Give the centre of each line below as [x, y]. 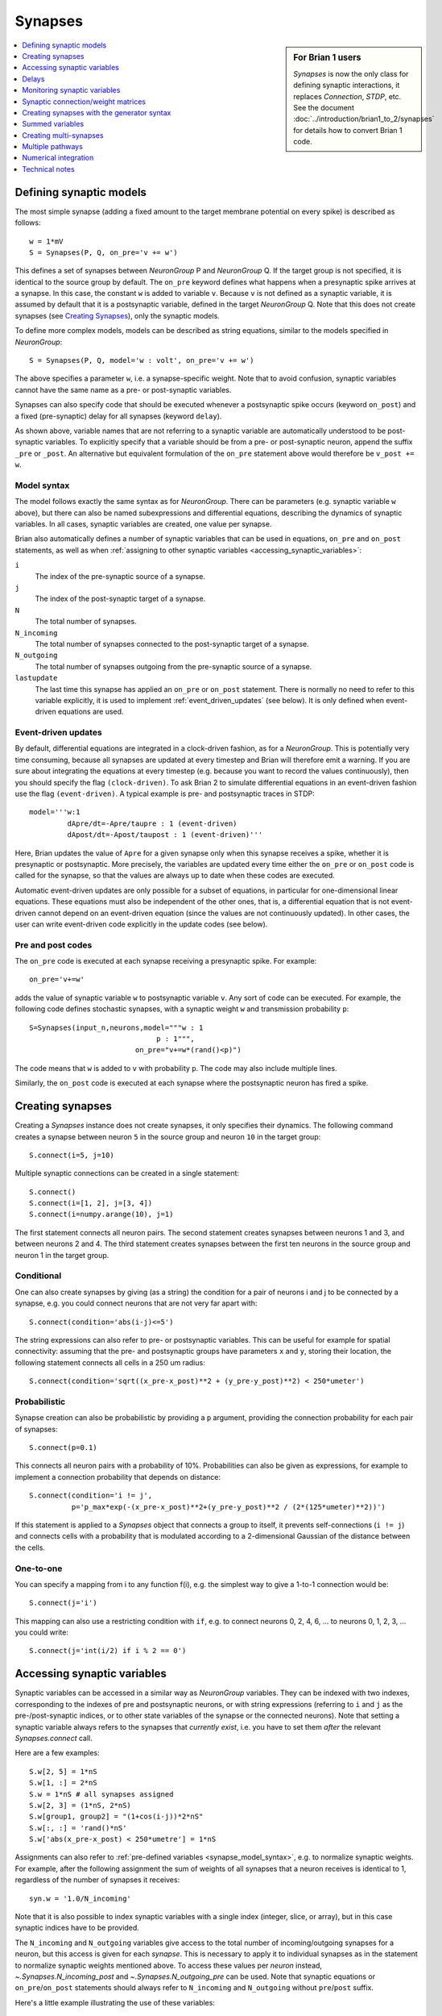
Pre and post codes [54, 945]
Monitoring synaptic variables [71, 90]
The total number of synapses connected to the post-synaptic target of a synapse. [172, 644]
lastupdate [36, 678]
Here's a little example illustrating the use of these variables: [115, 2002]
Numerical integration [58, 158]
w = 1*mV [46, 241]
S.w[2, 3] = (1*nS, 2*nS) [81, 1805]
